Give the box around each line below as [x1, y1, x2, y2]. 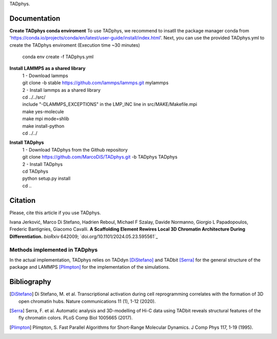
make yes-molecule [22, 108, 64, 115]
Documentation [9, 14, 61, 23]
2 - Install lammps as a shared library [22, 87, 101, 93]
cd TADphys [22, 168, 49, 174]
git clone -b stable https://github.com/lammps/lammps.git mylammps [22, 80, 169, 86]
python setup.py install [22, 175, 71, 182]
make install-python [22, 123, 65, 129]
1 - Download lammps [22, 72, 69, 79]
